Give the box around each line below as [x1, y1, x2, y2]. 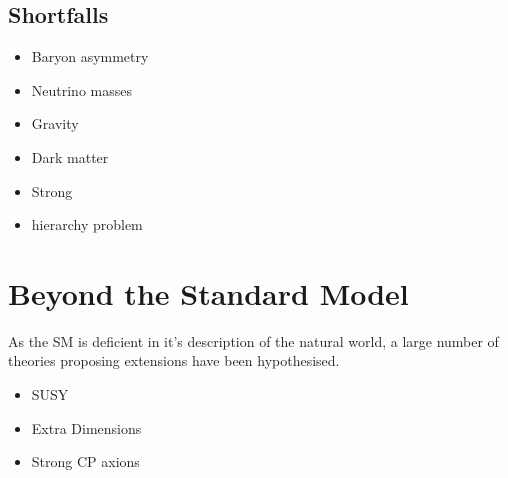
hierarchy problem [31, 214, 143, 235]
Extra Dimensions [31, 417, 142, 438]
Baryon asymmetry [31, 46, 149, 67]
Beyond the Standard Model [8, 272, 409, 313]
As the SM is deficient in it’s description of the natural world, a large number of [8, 330, 499, 351]
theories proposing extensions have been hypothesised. [8, 350, 340, 371]
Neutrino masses [31, 79, 132, 100]
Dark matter [31, 146, 109, 167]
